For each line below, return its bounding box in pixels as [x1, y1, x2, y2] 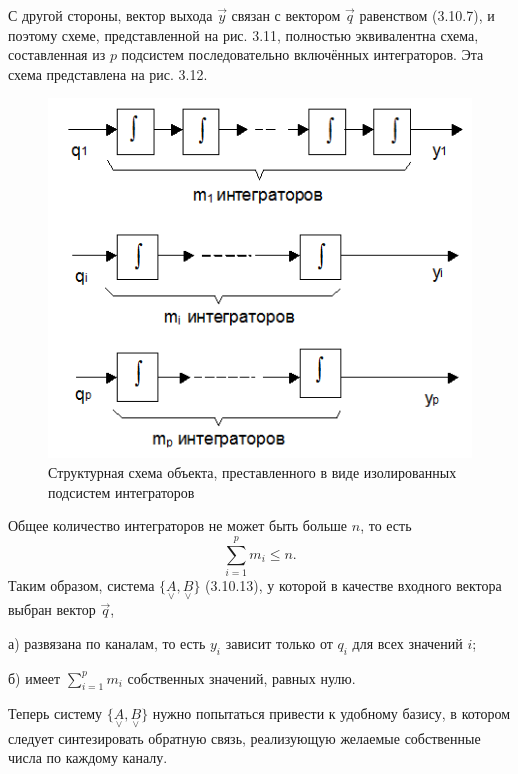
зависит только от [225, 632, 333, 653]
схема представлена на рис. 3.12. [8, 63, 208, 84]
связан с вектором [231, 5, 341, 25]
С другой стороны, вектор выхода [8, 5, 213, 25]
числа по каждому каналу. [8, 747, 168, 768]
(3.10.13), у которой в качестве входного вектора [205, 574, 502, 595]
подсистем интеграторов [48, 481, 195, 502]
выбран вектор [8, 599, 96, 620]
